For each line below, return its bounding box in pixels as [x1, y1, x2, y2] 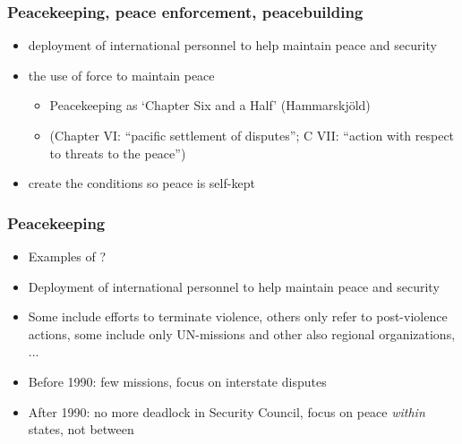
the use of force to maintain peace [28, 65, 215, 84]
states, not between [28, 420, 134, 439]
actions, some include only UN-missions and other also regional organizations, [28, 324, 456, 343]
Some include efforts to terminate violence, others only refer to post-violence [28, 307, 448, 326]
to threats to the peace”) [49, 143, 186, 162]
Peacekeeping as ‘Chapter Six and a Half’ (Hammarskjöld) [49, 96, 371, 115]
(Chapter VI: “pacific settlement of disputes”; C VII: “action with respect [49, 126, 455, 144]
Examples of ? [28, 247, 107, 265]
